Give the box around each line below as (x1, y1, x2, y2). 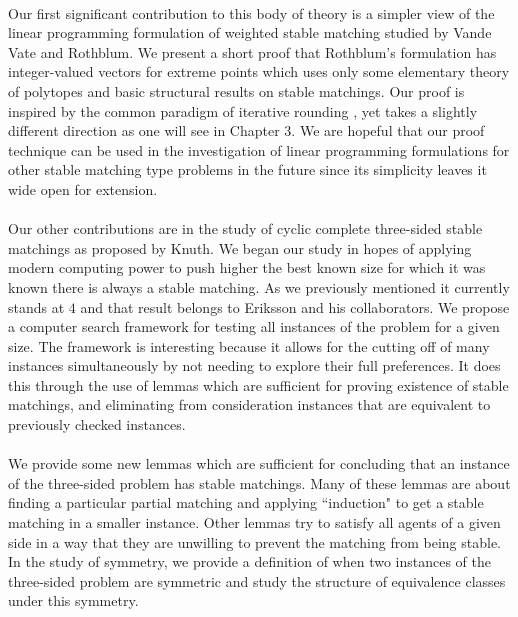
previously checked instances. (8, 414, 186, 435)
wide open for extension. (8, 178, 158, 199)
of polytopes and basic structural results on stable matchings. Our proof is (8, 80, 465, 101)
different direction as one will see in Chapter (8, 120, 280, 141)
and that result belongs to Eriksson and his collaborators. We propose (80, 296, 510, 317)
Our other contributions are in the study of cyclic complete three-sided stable (8, 218, 483, 239)
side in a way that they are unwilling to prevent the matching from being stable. (8, 531, 501, 552)
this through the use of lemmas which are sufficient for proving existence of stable (8, 374, 509, 395)
